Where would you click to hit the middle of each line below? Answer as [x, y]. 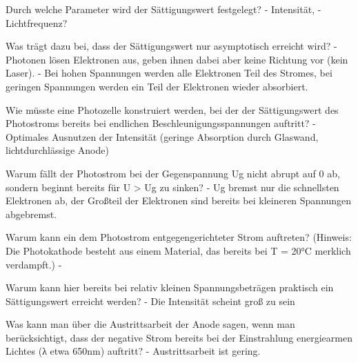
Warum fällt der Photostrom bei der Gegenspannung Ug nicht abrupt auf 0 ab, [173, 173]
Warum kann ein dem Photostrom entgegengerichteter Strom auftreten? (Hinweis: [179, 237]
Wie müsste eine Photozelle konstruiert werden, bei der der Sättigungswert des [172, 109]
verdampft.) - [34, 264]
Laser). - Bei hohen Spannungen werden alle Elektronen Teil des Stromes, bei [169, 73]
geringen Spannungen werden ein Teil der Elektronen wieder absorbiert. [157, 86]
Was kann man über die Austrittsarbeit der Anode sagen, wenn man [150, 324]
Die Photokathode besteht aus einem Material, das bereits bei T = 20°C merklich [178, 250]
